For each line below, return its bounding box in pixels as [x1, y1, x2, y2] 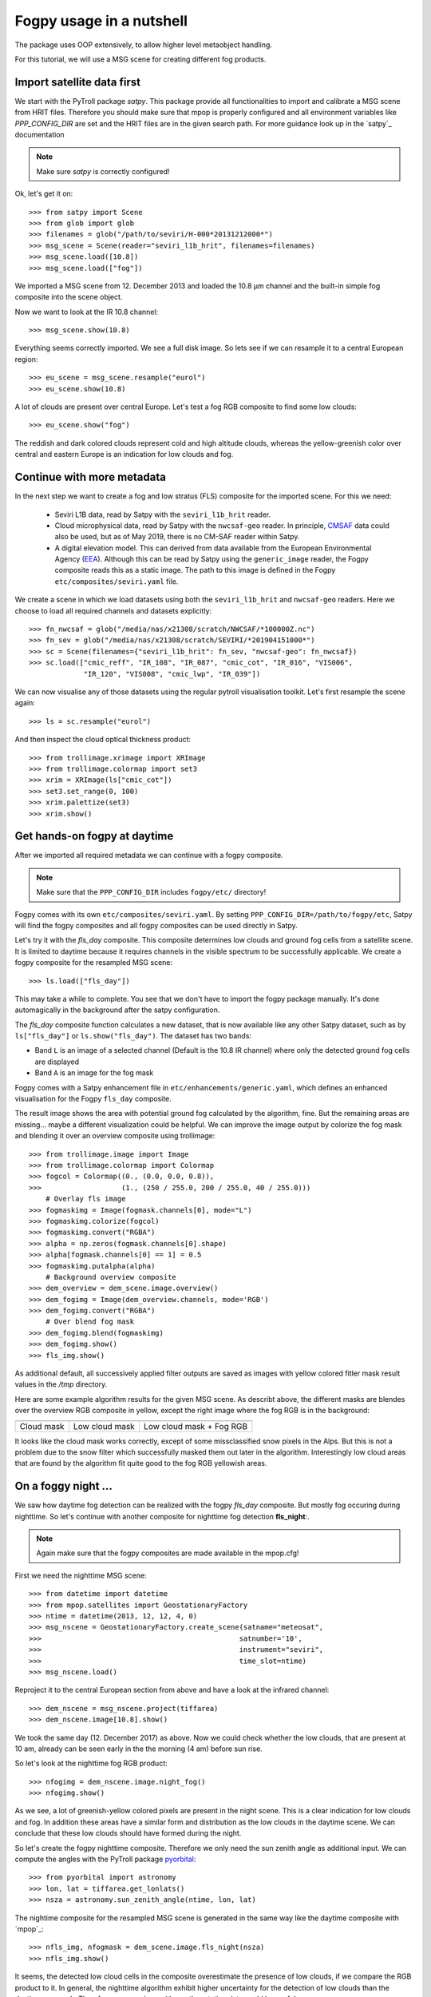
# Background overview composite [45, 1272, 177, 1281]
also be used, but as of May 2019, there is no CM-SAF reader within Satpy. [54, 532, 300, 542]
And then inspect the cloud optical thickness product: [14, 735, 192, 744]
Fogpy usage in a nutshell [14, 12, 188, 30]
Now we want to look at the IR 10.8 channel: [14, 307, 159, 316]
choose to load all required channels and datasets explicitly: [14, 605, 212, 615]
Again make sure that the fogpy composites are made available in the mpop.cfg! [36, 1548, 299, 1558]
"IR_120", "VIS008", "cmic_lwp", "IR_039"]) [83, 669, 261, 678]
